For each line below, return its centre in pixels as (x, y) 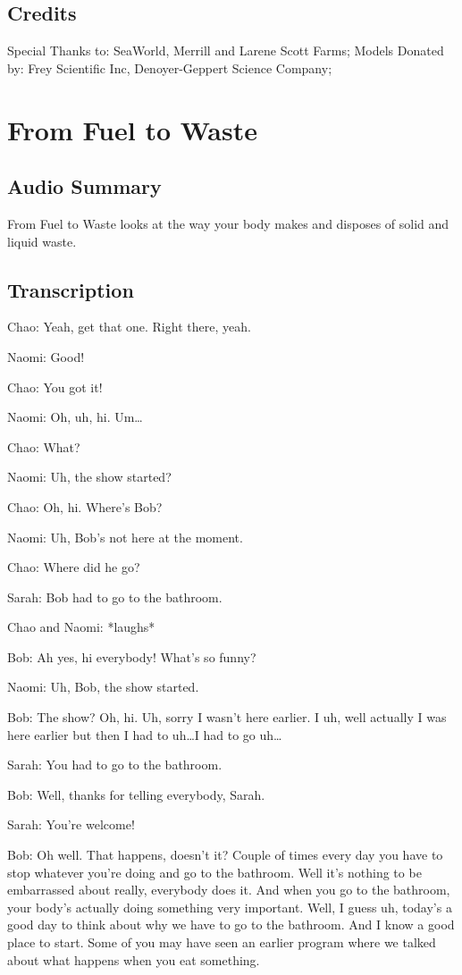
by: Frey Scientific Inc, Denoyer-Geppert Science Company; (170, 67)
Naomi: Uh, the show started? (89, 477)
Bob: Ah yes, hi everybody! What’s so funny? (132, 656)
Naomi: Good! (46, 356)
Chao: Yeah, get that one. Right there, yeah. (129, 327)
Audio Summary (84, 186)
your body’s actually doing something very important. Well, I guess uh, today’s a (230, 907)
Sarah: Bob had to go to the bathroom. (115, 597)
